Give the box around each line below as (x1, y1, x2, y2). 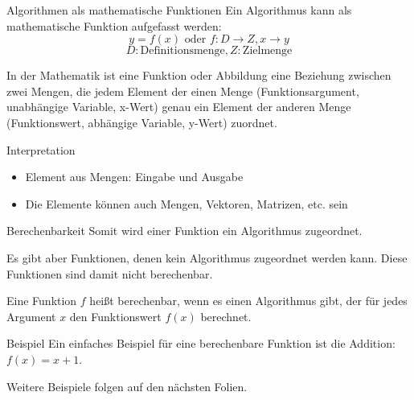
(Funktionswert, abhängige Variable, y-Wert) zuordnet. (6, 113, 277, 130)
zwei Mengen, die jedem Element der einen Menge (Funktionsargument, (6, 82, 359, 99)
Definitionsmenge (140, 45, 225, 57)
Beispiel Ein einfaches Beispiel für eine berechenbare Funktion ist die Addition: (6, 335, 396, 352)
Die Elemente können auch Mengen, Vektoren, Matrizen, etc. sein (25, 195, 348, 212)
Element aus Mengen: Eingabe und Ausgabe (25, 168, 244, 185)
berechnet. (200, 307, 252, 324)
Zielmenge (242, 45, 293, 57)
